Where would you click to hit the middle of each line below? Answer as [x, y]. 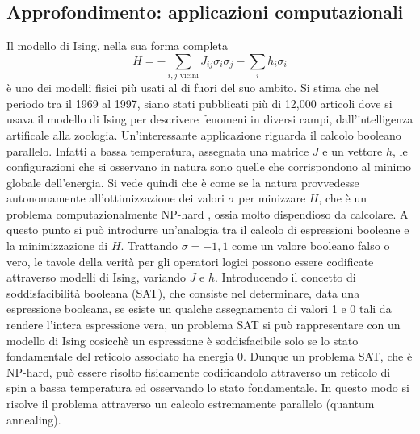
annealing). [34, 419]
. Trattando [149, 246]
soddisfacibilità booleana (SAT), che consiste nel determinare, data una [183, 292]
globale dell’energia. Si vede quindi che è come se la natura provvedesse [183, 182]
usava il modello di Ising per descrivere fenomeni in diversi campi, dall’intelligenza [210, 119]
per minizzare [272, 198]
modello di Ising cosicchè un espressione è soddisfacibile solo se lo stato [183, 340]
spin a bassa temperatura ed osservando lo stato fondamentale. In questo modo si [208, 388]
